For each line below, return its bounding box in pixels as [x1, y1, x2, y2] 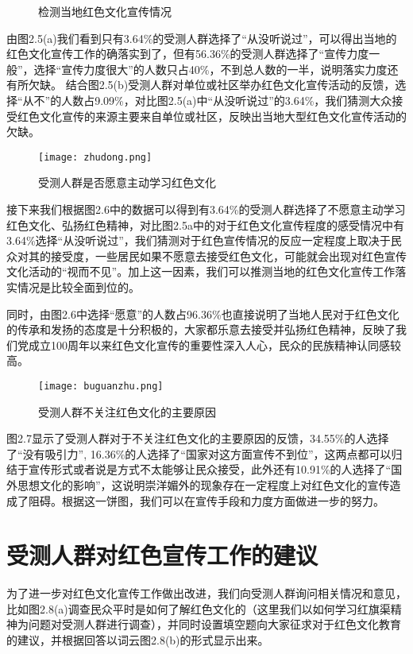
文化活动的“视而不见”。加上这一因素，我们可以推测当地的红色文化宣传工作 [6, 263, 396, 280]
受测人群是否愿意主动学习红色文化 [38, 174, 216, 191]
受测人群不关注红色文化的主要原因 [38, 403, 216, 420]
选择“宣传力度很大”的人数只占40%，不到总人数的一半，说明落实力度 [33, 60, 388, 77]
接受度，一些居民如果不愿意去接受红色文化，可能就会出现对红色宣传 [50, 247, 407, 264]
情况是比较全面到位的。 [17, 278, 140, 295]
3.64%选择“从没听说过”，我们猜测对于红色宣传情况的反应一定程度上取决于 [6, 232, 391, 249]
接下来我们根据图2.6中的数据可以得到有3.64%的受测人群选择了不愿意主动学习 [6, 201, 406, 217]
